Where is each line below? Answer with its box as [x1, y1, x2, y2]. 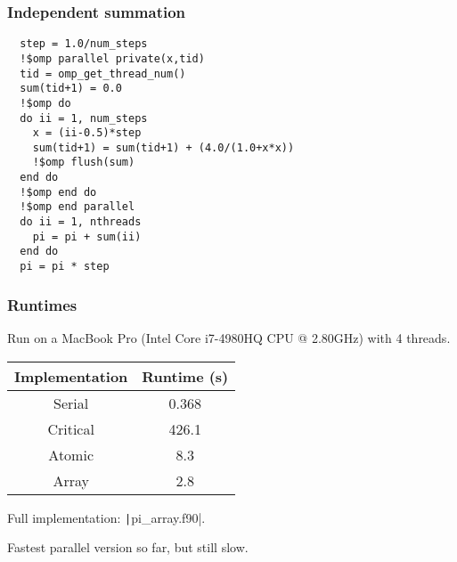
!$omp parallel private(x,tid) [20, 52, 205, 65]
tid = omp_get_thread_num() [20, 67, 186, 80]
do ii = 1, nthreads [20, 216, 142, 229]
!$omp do [20, 96, 71, 110]
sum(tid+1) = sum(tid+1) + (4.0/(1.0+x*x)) [32, 141, 295, 154]
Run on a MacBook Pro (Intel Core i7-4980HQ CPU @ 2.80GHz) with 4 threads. [7, 328, 451, 346]
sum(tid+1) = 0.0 [20, 82, 122, 95]
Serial [53, 392, 89, 413]
